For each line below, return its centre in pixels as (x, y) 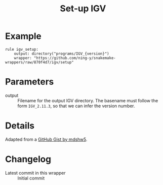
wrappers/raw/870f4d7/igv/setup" (40, 62)
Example (23, 36)
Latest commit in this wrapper (35, 173)
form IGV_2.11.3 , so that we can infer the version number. (76, 106)
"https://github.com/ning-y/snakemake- (75, 58)
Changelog (28, 159)
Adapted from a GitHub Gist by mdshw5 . (46, 139)
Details (20, 126)
